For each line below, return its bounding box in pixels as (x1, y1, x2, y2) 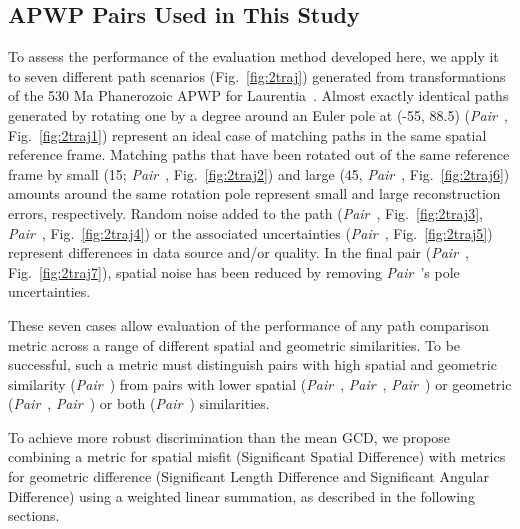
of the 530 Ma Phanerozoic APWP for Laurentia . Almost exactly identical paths (8, 85, 509, 106)
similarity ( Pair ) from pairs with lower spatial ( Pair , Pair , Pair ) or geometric (8, 373, 512, 394)
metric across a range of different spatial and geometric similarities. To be (8, 334, 461, 355)
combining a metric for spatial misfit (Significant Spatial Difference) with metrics (8, 446, 506, 467)
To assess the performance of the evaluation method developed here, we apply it (8, 46, 499, 67)
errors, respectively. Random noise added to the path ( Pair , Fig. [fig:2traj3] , (8, 202, 483, 223)
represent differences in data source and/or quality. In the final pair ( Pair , (8, 242, 469, 263)
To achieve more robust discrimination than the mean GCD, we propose (8, 426, 451, 447)
